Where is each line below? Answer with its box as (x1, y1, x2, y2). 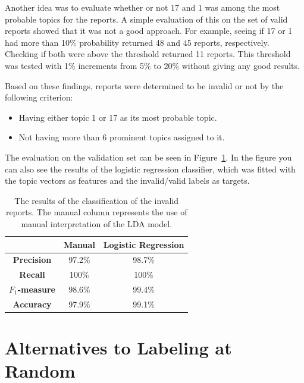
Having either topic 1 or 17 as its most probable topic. (18, 111, 217, 123)
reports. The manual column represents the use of (5, 206, 187, 218)
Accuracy (12, 297, 52, 310)
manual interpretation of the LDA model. (21, 217, 173, 230)
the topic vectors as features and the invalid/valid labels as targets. (5, 174, 250, 187)
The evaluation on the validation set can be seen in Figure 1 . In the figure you (5, 150, 292, 163)
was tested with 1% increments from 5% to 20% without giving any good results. (5, 59, 300, 71)
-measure (17, 283, 55, 296)
